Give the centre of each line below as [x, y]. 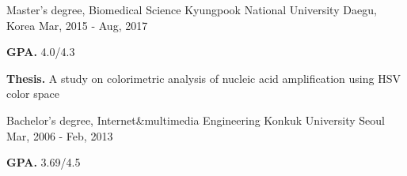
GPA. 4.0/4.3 [41, 52]
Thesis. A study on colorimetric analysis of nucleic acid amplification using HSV [203, 78]
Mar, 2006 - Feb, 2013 [60, 135]
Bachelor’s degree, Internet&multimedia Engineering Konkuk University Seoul [196, 120]
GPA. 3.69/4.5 [44, 162]
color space [33, 94]
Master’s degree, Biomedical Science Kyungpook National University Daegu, [192, 9]
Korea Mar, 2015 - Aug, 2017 [77, 25]
